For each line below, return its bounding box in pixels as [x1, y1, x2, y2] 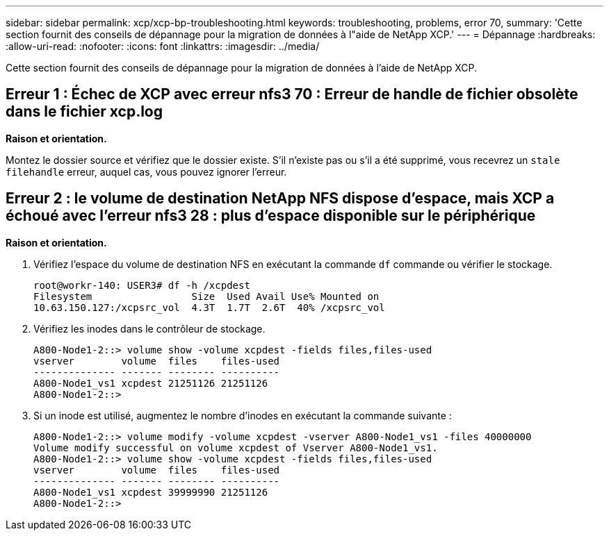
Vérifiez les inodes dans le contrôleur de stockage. [33, 322, 266, 335]
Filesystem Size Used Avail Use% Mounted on [33, 290, 380, 302]
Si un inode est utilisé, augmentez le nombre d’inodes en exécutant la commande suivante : [33, 409, 452, 421]
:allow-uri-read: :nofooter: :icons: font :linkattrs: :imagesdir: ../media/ [6, 40, 320, 52]
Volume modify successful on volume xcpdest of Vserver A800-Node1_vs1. [33, 442, 438, 453]
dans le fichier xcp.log [6, 103, 163, 121]
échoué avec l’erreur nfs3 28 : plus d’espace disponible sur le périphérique [6, 207, 536, 225]
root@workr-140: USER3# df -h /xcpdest [33, 279, 250, 291]
